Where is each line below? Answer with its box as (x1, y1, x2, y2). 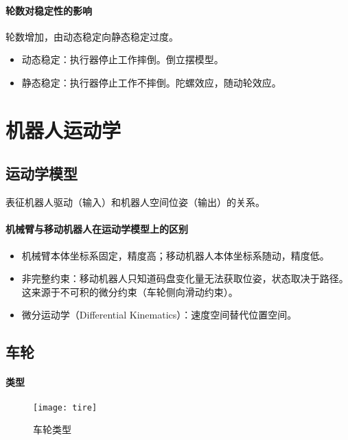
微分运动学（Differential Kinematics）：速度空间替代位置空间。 (21, 308, 297, 322)
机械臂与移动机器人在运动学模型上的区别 (5, 222, 188, 236)
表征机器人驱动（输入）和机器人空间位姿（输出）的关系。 (5, 195, 265, 209)
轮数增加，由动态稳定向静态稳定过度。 (5, 29, 178, 43)
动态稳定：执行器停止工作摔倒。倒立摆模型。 (21, 52, 224, 67)
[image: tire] (33, 402, 97, 413)
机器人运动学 (5, 115, 121, 143)
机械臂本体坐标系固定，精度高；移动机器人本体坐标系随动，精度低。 (21, 248, 329, 262)
